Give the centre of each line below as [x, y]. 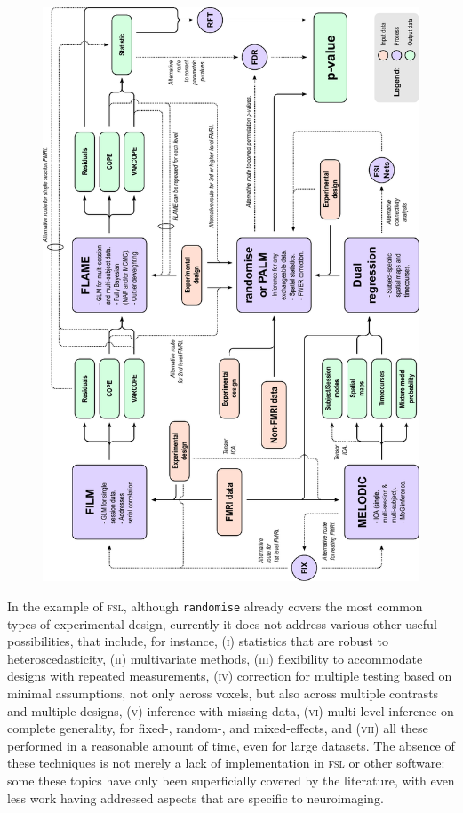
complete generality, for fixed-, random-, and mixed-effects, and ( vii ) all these [218, 728]
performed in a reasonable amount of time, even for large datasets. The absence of [231, 745]
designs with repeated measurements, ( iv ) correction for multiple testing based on [230, 676]
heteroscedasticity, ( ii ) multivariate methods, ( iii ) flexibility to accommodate [215, 658]
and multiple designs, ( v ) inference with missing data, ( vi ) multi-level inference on [231, 710]
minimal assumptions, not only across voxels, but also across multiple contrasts [223, 693]
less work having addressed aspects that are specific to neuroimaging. [196, 797]
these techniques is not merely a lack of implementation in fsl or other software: [226, 763]
